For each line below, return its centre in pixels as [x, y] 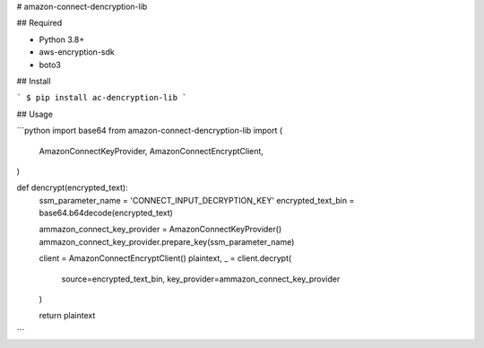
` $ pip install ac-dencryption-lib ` [102, 98]
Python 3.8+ [62, 39]
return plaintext [67, 316]
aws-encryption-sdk [77, 52]
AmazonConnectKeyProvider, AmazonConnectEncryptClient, [151, 151]
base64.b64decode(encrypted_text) [106, 213]
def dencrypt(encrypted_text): [73, 187]
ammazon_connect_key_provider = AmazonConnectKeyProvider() [160, 230]
